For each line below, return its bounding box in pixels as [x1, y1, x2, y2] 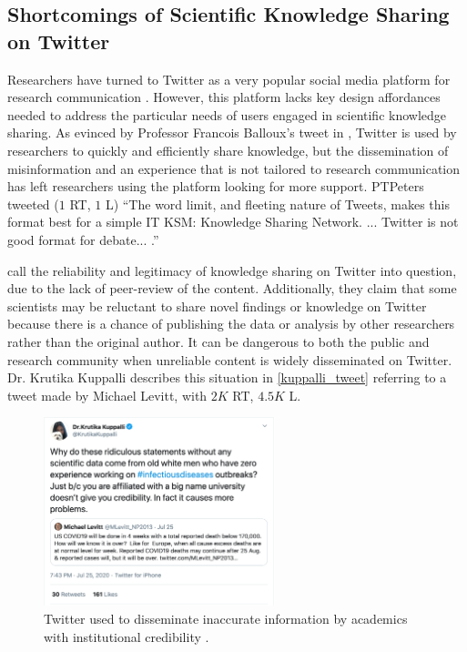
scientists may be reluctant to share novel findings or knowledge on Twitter [7, 296, 427, 315]
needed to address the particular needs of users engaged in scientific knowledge [7, 105, 447, 124]
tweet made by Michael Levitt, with [7, 385, 208, 404]
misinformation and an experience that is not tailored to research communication [7, 158, 461, 178]
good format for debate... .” [7, 229, 159, 249]
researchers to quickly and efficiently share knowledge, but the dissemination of [7, 140, 449, 159]
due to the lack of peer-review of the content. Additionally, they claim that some [7, 279, 457, 298]
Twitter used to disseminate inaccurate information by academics [44, 609, 408, 628]
